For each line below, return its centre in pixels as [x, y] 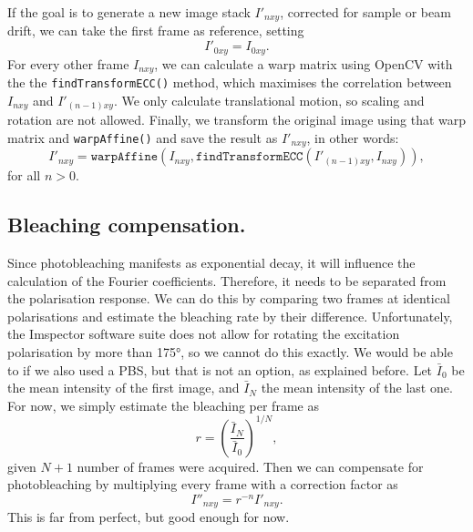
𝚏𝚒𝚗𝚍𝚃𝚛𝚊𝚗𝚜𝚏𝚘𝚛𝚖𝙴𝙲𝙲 [249, 157]
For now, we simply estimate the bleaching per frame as [163, 405]
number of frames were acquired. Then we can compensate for [250, 466]
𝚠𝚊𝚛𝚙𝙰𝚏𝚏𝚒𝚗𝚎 [124, 157]
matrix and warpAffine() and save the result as [143, 137]
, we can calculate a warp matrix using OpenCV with [303, 63]
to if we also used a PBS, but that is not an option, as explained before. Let [220, 369]
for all [24, 175]
